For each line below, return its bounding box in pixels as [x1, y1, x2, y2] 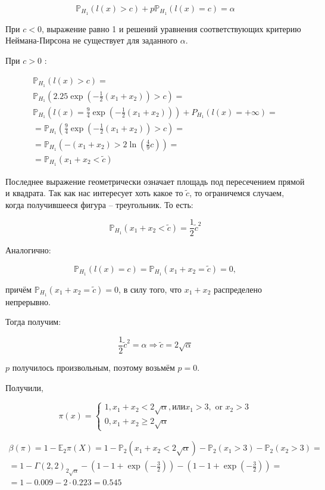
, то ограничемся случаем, [189, 187, 285, 199]
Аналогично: [5, 244, 51, 256]
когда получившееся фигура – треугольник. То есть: [5, 198, 193, 210]
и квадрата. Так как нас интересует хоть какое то [5, 187, 183, 199]
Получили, [5, 381, 43, 393]
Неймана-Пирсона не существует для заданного [5, 34, 178, 46]
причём [5, 283, 32, 295]
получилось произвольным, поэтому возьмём [12, 361, 175, 373]
